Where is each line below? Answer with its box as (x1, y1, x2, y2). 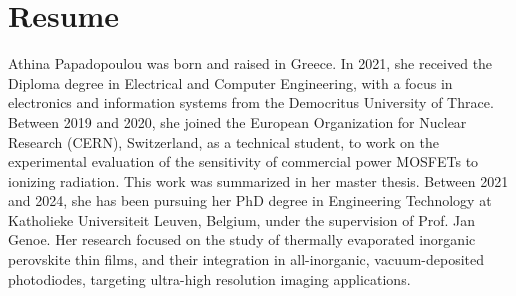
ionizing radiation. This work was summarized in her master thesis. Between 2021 (8, 170, 509, 191)
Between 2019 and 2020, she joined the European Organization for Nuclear (8, 111, 467, 132)
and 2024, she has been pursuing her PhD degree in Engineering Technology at (8, 190, 492, 211)
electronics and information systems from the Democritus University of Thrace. (8, 92, 494, 113)
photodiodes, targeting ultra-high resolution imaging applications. (8, 268, 411, 289)
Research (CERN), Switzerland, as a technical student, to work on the (8, 131, 440, 152)
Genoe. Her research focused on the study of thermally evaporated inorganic (8, 229, 476, 250)
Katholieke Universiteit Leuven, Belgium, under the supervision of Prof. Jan (8, 209, 476, 230)
